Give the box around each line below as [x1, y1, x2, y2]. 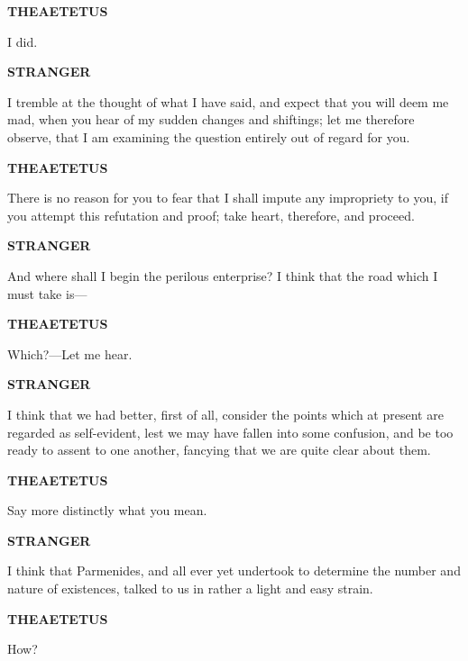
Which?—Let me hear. [7, 344, 133, 363]
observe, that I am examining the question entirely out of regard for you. [7, 127, 410, 146]
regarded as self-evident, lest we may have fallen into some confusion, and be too [7, 422, 454, 441]
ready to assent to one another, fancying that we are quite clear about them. [7, 440, 431, 459]
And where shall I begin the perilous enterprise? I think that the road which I [7, 266, 438, 285]
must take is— [7, 284, 87, 303]
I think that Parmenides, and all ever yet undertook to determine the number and [7, 561, 461, 580]
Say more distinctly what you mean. [7, 501, 207, 520]
